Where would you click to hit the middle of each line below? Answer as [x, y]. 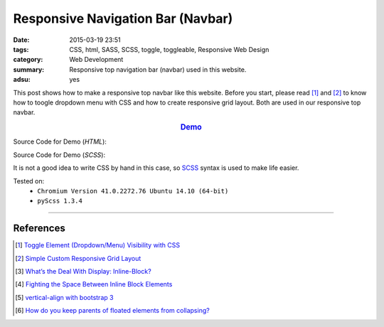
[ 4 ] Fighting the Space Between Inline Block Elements [94, 284]
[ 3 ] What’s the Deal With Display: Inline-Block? [84, 271]
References [39, 229]
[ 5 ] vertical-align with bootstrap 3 [64, 297]
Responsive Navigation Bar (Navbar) [123, 18]
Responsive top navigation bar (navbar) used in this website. [158, 69]
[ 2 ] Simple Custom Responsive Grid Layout [78, 258]
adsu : [22, 80]
